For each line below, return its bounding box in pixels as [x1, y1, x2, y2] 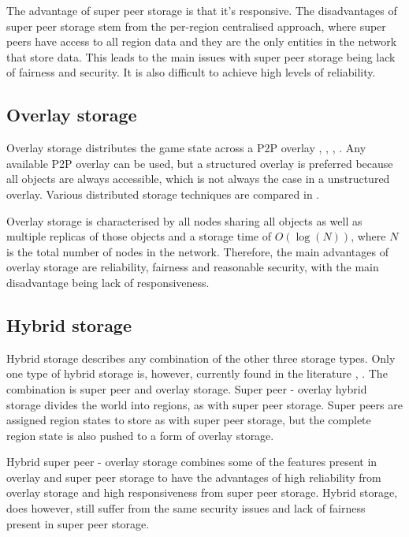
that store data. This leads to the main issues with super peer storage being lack [6, 48, 396, 65]
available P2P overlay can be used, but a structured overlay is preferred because [6, 155, 393, 171]
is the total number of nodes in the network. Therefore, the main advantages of [6, 243, 389, 259]
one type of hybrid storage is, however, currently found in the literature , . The [6, 365, 388, 382]
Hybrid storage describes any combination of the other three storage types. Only [6, 349, 396, 366]
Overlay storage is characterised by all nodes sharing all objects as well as [6, 212, 363, 229]
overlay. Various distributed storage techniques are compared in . [6, 185, 320, 202]
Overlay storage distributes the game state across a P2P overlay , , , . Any [6, 140, 366, 156]
